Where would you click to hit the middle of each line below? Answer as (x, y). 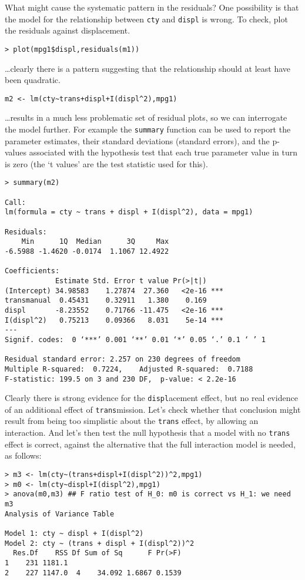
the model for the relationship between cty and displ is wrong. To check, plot (146, 19)
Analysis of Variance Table (60, 514)
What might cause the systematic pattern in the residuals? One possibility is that (152, 7)
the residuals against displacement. (68, 30)
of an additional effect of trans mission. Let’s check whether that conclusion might (153, 409)
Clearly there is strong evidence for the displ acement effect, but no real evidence (151, 398)
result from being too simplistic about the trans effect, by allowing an (132, 421)
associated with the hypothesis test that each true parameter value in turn (163, 152)
